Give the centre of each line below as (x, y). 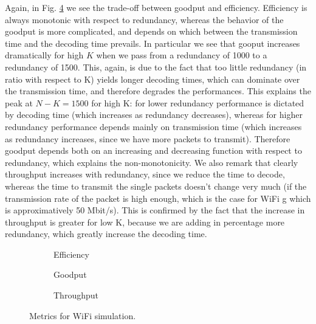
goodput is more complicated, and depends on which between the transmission (151, 31)
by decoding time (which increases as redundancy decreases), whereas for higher (154, 115)
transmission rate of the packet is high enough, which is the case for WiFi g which (158, 198)
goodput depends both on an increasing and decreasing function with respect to (153, 150)
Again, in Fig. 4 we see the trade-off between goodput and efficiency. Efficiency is (156, 7)
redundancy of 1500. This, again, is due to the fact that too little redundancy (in (156, 67)
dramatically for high (44, 55)
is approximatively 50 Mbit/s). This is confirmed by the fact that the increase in (155, 210)
